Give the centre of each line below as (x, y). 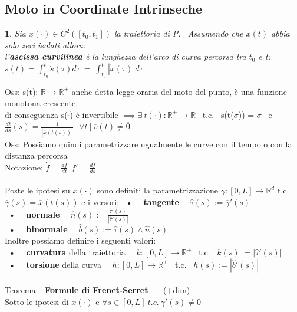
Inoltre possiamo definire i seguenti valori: (80, 240)
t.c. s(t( (218, 114)
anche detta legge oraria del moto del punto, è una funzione (179, 91)
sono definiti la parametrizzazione (158, 190)
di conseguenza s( (36, 114)
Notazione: (24, 167)
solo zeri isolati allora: (45, 45)
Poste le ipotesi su (37, 190)
